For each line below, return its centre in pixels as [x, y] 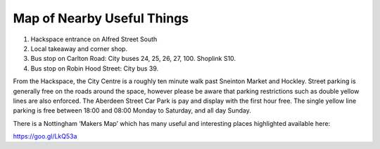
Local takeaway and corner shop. [79, 48]
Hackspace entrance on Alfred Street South [94, 39]
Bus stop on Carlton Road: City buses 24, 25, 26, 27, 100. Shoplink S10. [133, 59]
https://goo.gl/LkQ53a [45, 136]
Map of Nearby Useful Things [101, 18]
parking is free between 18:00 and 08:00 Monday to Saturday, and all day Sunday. [132, 111]
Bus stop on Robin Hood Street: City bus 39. [95, 68]
